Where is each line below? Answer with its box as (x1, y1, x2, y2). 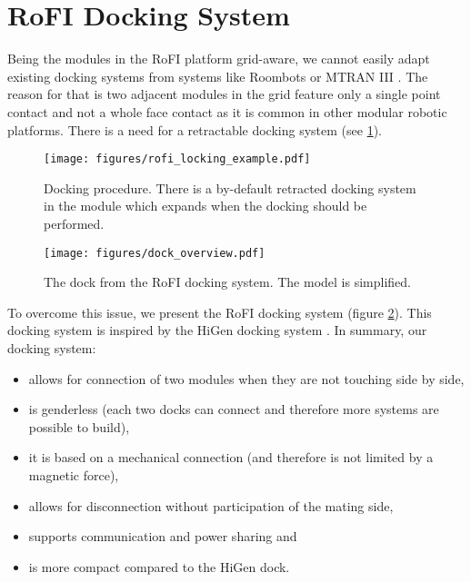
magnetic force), (28, 465, 119, 484)
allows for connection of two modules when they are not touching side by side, (28, 369, 465, 388)
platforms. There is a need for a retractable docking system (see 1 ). (7, 120, 382, 139)
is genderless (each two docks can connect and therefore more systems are (28, 400, 439, 419)
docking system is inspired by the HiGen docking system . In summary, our (7, 321, 427, 340)
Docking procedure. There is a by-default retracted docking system (44, 178, 416, 197)
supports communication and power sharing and (28, 527, 297, 546)
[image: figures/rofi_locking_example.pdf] (44, 153, 311, 166)
